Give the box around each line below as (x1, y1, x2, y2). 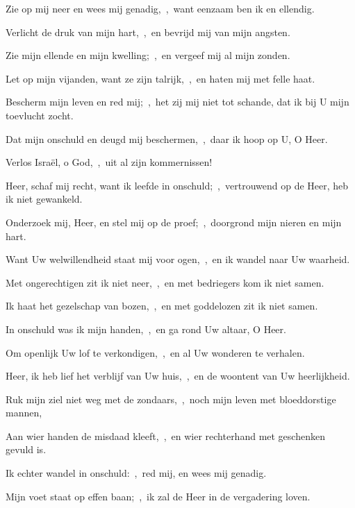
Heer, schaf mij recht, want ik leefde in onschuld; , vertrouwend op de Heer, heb (6, 178, 349, 192)
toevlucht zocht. (6, 108, 74, 122)
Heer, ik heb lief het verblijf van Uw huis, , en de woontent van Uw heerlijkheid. (6, 369, 350, 383)
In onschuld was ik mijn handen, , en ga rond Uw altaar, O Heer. (6, 321, 286, 336)
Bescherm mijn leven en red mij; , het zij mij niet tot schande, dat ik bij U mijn (6, 94, 349, 109)
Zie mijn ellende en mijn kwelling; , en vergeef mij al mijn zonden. (6, 48, 290, 62)
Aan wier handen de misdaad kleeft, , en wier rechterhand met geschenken (6, 428, 325, 443)
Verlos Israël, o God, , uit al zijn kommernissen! (6, 155, 213, 169)
